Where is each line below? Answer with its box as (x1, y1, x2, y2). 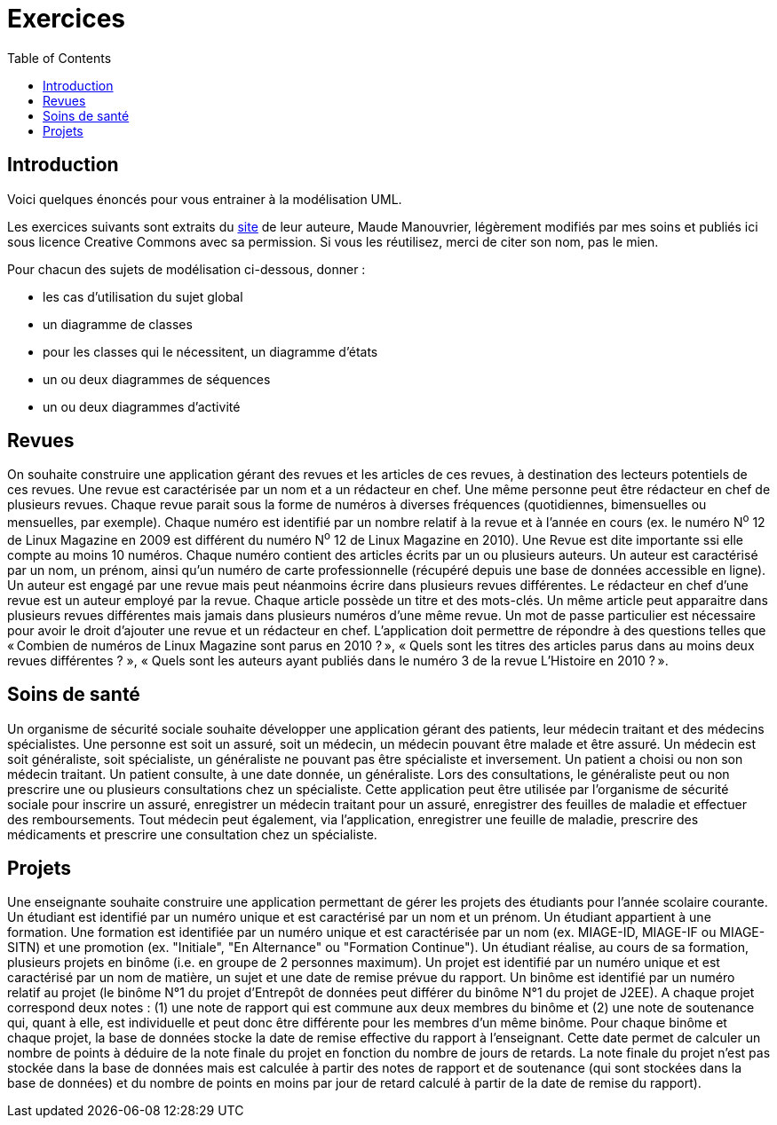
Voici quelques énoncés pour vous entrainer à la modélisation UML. (7, 191, 402, 207)
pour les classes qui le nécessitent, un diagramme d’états (43, 343, 378, 359)
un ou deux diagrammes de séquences (43, 371, 271, 387)
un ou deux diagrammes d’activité (43, 398, 241, 414)
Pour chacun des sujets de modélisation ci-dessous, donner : (7, 261, 366, 277)
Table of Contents (7, 50, 112, 66)
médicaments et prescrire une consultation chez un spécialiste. (7, 826, 377, 842)
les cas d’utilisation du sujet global (43, 288, 243, 304)
